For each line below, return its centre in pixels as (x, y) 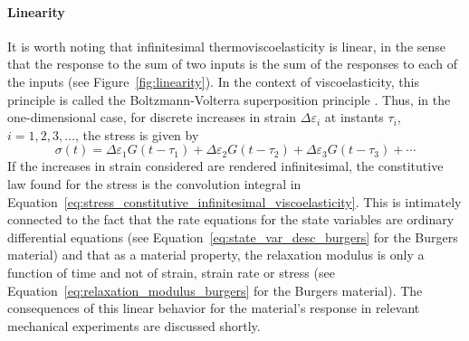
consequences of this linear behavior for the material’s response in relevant (214, 308)
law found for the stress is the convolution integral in (154, 183)
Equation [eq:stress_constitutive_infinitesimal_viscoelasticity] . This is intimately (234, 201)
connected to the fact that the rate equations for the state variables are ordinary (231, 219)
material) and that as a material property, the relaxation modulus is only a (216, 255)
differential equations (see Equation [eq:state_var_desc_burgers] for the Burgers (233, 237)
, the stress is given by (137, 134)
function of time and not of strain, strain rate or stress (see (171, 272)
